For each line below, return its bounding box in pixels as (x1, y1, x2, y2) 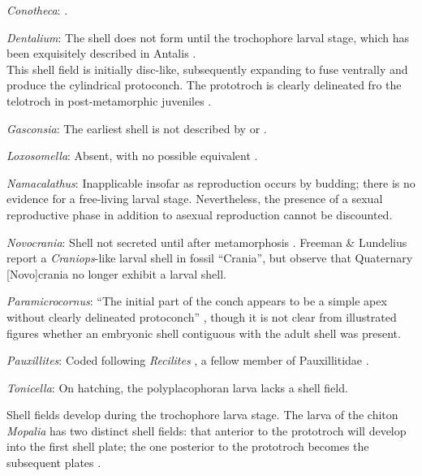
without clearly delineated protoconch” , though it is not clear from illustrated (6, 308, 397, 325)
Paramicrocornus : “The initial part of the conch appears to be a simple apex (6, 292, 387, 309)
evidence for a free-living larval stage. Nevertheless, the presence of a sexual (6, 190, 383, 207)
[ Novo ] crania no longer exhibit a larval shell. (6, 265, 226, 282)
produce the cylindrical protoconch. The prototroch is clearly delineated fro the (6, 76, 402, 93)
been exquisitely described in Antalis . (6, 45, 196, 62)
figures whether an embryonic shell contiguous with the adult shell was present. (6, 324, 401, 341)
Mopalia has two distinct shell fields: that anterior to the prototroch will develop (6, 422, 407, 439)
